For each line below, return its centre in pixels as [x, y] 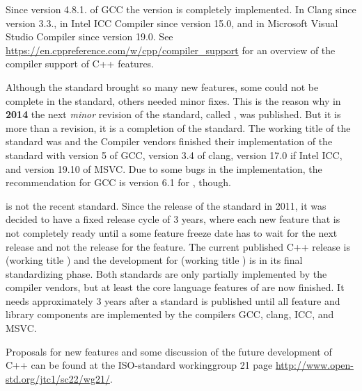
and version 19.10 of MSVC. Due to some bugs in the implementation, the [164, 168]
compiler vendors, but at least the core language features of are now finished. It [175, 287]
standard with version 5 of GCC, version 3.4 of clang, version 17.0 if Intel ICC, [174, 155]
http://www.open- [314, 365]
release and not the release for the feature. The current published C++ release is [178, 246]
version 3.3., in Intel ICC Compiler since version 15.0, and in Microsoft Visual [172, 23]
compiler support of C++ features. [80, 64]
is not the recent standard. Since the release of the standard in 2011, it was [166, 205]
